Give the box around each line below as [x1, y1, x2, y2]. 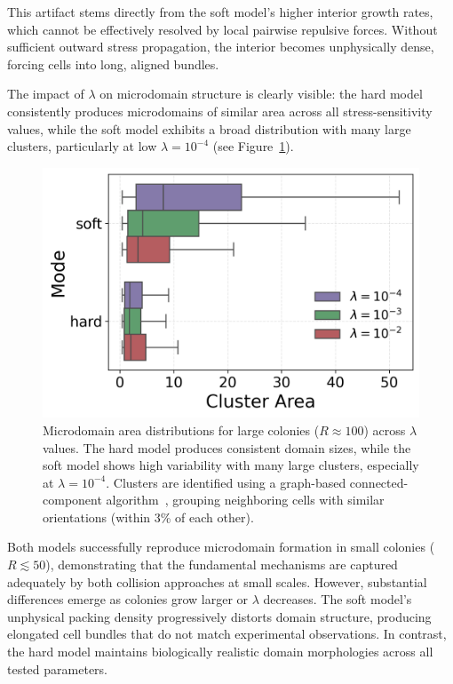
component [43, 490, 102, 509]
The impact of [7, 84, 84, 103]
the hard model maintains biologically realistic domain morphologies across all [7, 642, 433, 661]
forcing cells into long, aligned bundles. [7, 54, 219, 73]
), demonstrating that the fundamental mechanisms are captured [45, 555, 398, 574]
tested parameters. [7, 659, 107, 678]
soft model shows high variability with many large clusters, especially [43, 456, 419, 474]
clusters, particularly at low [7, 137, 157, 155]
